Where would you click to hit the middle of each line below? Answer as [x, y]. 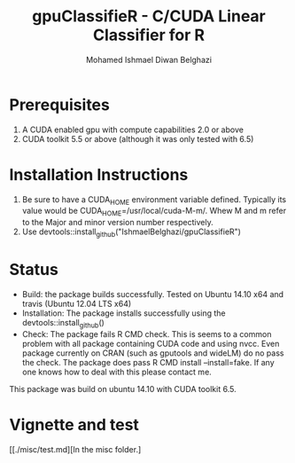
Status [34, 270]
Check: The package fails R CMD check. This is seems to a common [147, 334]
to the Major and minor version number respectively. [118, 223]
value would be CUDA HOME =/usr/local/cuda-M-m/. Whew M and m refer [154, 212]
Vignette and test [74, 424]
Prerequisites [60, 105]
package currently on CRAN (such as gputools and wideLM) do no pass [153, 353]
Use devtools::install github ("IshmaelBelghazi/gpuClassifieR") [132, 233]
